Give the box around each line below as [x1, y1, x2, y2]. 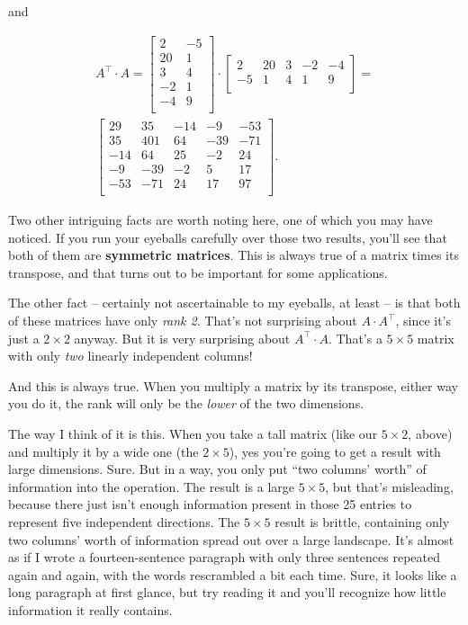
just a [8, 328, 40, 347]
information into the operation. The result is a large [8, 477, 295, 496]
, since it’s [395, 311, 452, 329]
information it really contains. [8, 600, 173, 619]
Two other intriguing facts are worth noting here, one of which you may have [8, 210, 433, 229]
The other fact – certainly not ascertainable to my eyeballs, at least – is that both [8, 293, 461, 312]
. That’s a [328, 328, 382, 347]
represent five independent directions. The [8, 512, 240, 531]
